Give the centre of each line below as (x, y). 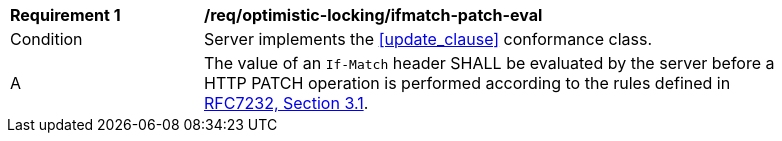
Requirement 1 (65, 15)
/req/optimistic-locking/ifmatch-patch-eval (373, 15)
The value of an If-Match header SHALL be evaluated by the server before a (489, 63)
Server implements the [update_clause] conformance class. (428, 39)
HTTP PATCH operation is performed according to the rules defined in (467, 83)
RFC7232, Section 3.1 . (286, 103)
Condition (46, 39)
